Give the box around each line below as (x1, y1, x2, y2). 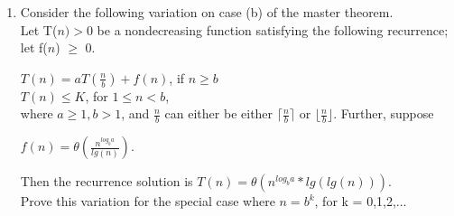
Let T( (20, 20, 58, 39)
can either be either (164, 104, 273, 123)
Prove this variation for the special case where (20, 192, 275, 211)
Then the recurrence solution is (20, 172, 193, 191)
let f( (20, 38, 48, 57)
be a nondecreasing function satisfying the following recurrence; (97, 20, 449, 39)
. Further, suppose (333, 104, 434, 123)
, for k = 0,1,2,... (314, 192, 407, 211)
